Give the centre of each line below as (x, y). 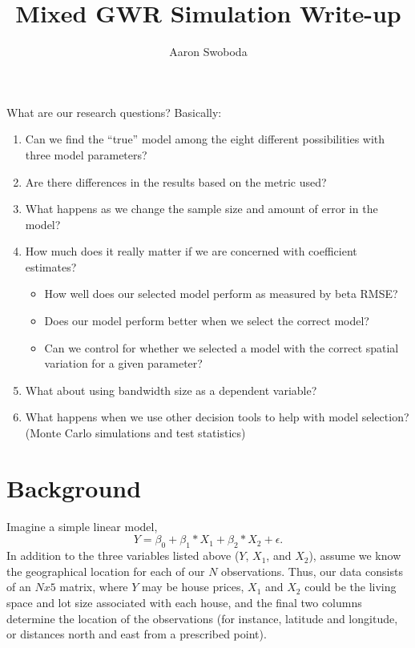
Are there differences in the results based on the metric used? (176, 181)
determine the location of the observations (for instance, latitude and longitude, (202, 618)
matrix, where (94, 587)
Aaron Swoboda (208, 52)
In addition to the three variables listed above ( (123, 555)
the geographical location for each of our (106, 571)
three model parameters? (86, 154)
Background (74, 487)
